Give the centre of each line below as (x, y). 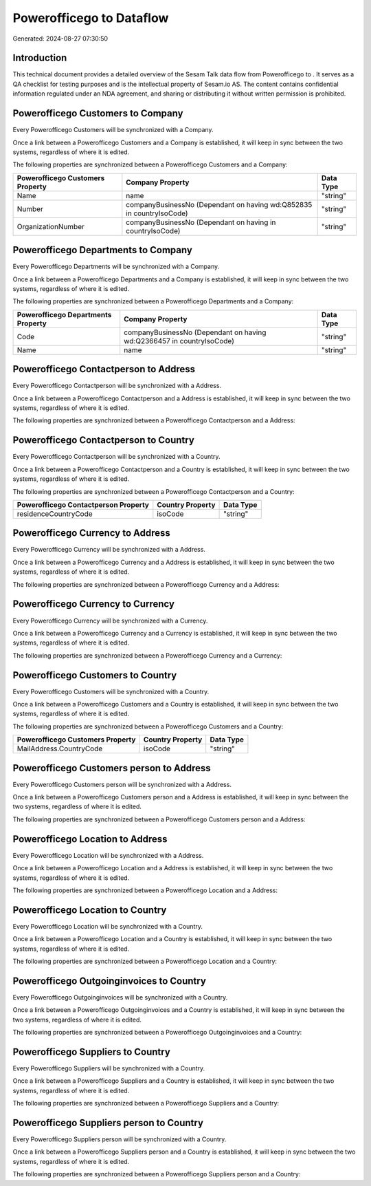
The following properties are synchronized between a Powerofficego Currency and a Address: (146, 584)
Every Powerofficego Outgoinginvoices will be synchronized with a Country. (120, 997)
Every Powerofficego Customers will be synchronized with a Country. (111, 691)
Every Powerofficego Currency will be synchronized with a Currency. (110, 621)
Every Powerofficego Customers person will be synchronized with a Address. (122, 784)
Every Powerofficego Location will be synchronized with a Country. (108, 926)
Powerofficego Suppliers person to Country (108, 1122)
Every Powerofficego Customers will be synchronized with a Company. (113, 130)
